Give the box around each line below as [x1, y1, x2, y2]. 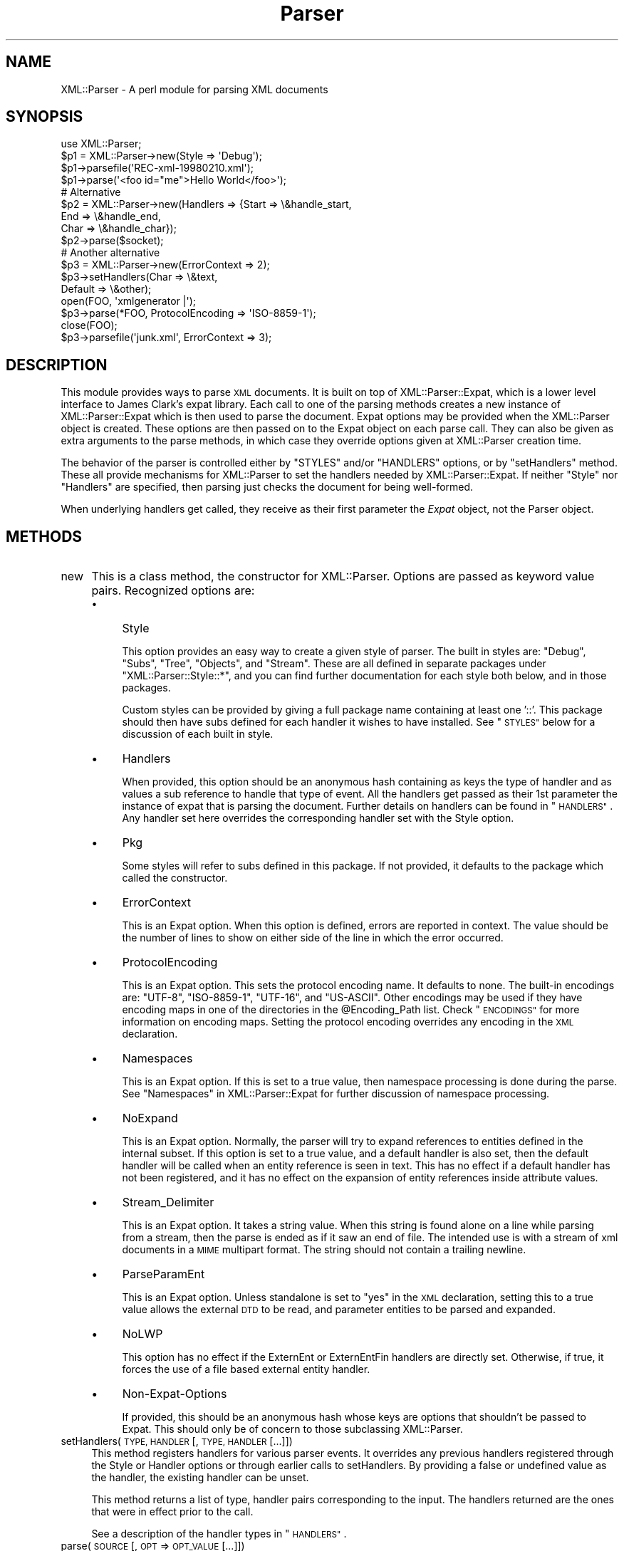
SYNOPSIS [6, 108, 83, 126]
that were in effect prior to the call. [91, 1505, 254, 1518]
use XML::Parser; [61, 137, 142, 150]
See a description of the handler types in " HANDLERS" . [91, 1527, 347, 1540]
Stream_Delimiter [122, 1195, 214, 1210]
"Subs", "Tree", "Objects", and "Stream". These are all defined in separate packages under [122, 657, 546, 670]
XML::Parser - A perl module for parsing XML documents [61, 83, 328, 95]
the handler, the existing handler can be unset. [91, 1471, 309, 1484]
